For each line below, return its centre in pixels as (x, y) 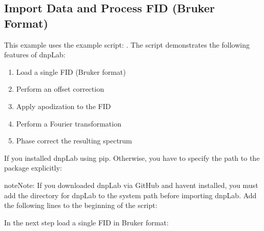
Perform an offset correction (60, 89)
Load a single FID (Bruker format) (71, 71)
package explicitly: (33, 168)
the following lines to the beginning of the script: (81, 205)
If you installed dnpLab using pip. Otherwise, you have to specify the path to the (132, 157)
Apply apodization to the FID (64, 106)
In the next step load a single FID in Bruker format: (86, 222)
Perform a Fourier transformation (69, 123)
